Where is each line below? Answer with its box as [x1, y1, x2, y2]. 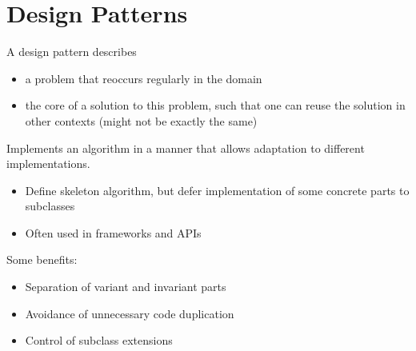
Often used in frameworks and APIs [25, 224, 202, 241]
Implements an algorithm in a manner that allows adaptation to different [6, 139, 365, 156]
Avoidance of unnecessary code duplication [25, 305, 234, 321]
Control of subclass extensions [25, 332, 173, 349]
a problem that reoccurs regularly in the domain [25, 70, 262, 86]
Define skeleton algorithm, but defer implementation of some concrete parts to [25, 181, 410, 198]
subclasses [25, 197, 75, 214]
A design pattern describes [6, 43, 137, 60]
